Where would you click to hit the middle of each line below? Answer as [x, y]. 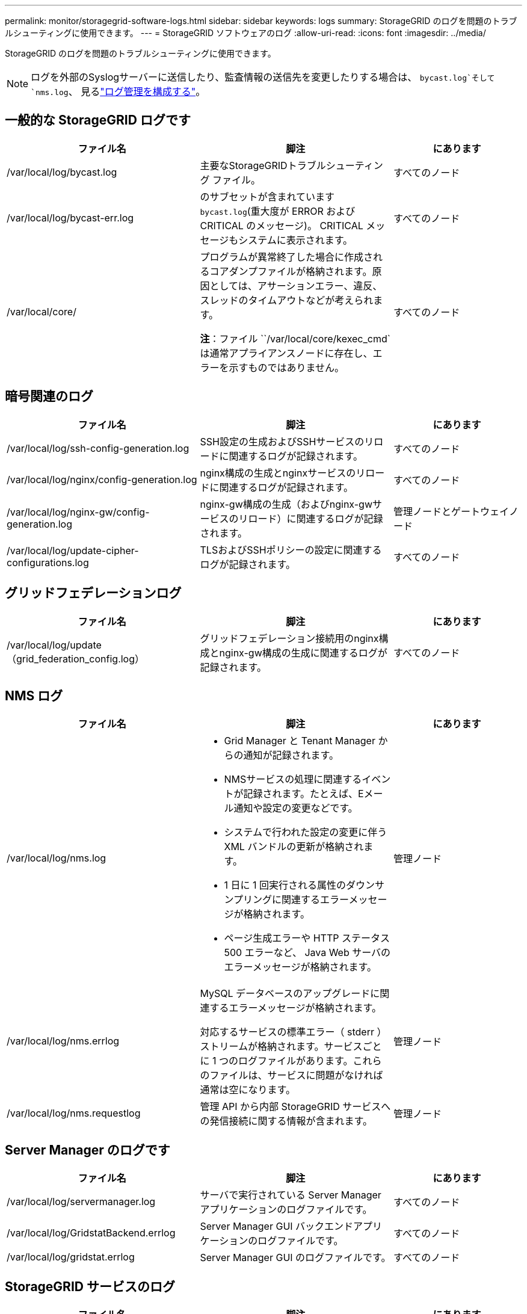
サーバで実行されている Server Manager [291, 1195]
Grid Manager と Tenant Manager [300, 741]
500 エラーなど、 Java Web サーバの [307, 953]
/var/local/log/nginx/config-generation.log [102, 479]
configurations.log [48, 562]
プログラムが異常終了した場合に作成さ [287, 257]
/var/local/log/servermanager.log [81, 1202]
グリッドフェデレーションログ [93, 593]
